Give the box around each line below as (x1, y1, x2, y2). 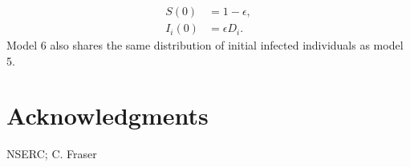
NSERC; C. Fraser (6, 145, 97, 162)
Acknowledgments (6, 99, 209, 132)
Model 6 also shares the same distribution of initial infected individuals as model (6, 37, 404, 54)
